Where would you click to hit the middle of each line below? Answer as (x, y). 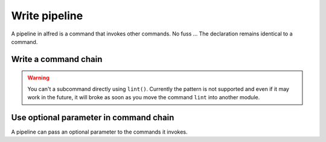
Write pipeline (47, 16)
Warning (38, 78)
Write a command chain (57, 59)
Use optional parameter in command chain (93, 117)
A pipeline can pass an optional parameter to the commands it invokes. (99, 132)
